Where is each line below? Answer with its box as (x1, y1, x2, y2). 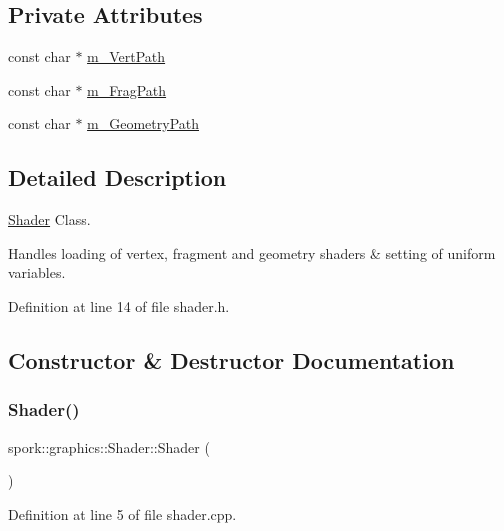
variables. (8, 262, 66, 283)
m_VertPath (87, 46, 166, 67)
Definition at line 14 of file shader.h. (8, 295, 230, 316)
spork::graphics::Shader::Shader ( (8, 436, 210, 457)
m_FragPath (87, 79, 167, 100)
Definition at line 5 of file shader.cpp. (8, 503, 237, 524)
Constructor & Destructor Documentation (8, 344, 455, 375)
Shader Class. (8, 209, 91, 230)
